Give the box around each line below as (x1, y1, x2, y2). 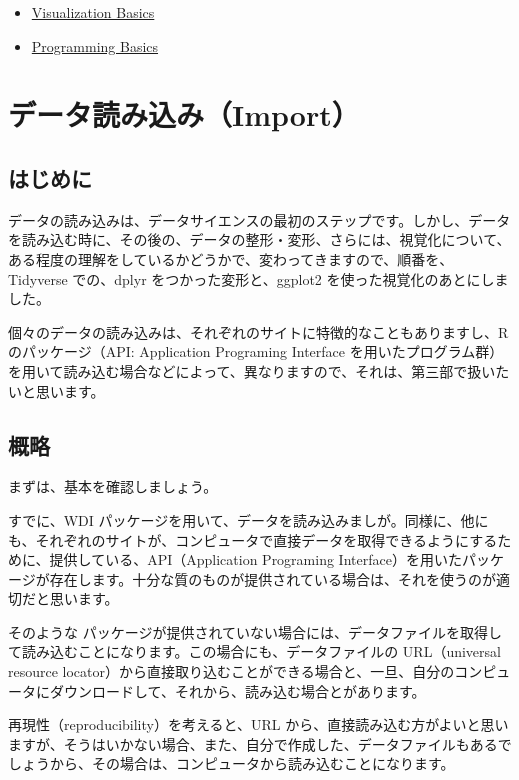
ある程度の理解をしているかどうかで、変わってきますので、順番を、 (8, 248, 454, 269)
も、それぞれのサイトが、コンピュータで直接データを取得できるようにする (8, 529, 498, 550)
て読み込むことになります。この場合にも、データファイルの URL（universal (8, 641, 501, 662)
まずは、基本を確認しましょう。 (8, 476, 218, 497)
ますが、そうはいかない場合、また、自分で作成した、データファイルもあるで (8, 733, 512, 754)
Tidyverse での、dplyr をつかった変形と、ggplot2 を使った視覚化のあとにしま (8, 268, 509, 289)
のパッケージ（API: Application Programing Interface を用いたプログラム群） (8, 341, 504, 362)
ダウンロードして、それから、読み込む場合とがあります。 (49, 680, 426, 701)
